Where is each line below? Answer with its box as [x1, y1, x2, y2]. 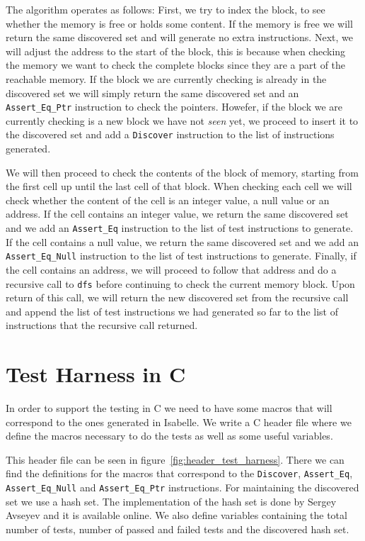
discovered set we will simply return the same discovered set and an [6, 85, 299, 100]
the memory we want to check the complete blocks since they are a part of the [6, 57, 346, 72]
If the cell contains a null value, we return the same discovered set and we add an [6, 234, 359, 249]
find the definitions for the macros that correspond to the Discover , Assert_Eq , [6, 466, 353, 481]
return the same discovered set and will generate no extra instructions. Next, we [6, 30, 353, 45]
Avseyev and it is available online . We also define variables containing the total [6, 508, 347, 523]
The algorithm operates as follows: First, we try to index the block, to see [6, 2, 325, 16]
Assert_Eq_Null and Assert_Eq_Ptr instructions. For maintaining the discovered [6, 480, 359, 495]
